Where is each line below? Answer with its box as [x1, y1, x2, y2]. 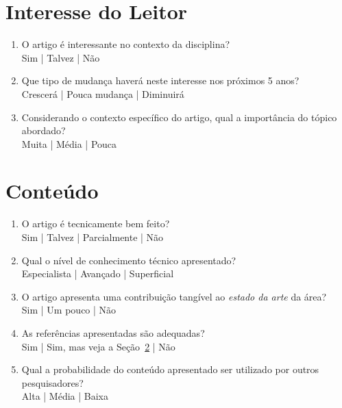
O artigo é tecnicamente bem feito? [21, 216, 170, 231]
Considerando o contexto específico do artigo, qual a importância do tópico [21, 110, 337, 124]
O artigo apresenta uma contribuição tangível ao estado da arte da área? [21, 289, 327, 303]
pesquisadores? [21, 375, 84, 390]
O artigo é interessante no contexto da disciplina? [21, 37, 230, 51]
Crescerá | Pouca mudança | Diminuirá [21, 86, 184, 101]
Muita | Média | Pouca [21, 136, 117, 151]
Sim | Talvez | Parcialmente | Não [21, 230, 164, 244]
